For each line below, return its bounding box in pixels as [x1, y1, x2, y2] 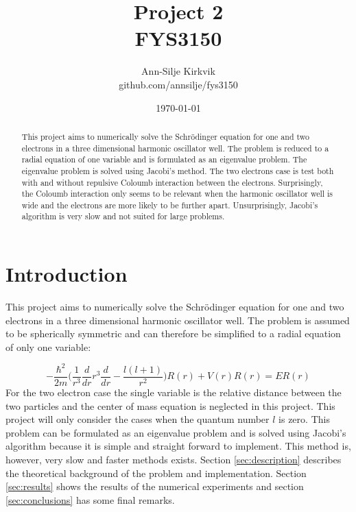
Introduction [5, 260, 128, 288]
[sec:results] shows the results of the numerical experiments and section [5, 479, 304, 493]
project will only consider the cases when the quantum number [5, 412, 270, 426]
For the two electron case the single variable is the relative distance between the [5, 385, 342, 400]
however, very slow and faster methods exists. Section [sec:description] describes [5, 452, 342, 466]
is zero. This [278, 412, 330, 426]
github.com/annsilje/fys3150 [119, 77, 238, 91]
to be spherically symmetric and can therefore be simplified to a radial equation [5, 326, 341, 341]
